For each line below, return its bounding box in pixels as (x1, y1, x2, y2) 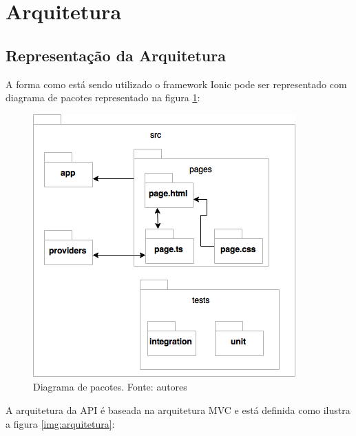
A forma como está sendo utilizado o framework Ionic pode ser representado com (6, 76, 347, 91)
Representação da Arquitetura (6, 44, 226, 65)
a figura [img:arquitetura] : (6, 416, 115, 430)
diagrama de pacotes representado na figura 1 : (6, 90, 200, 105)
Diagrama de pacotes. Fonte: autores (33, 380, 187, 394)
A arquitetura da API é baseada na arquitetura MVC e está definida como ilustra (6, 402, 350, 417)
